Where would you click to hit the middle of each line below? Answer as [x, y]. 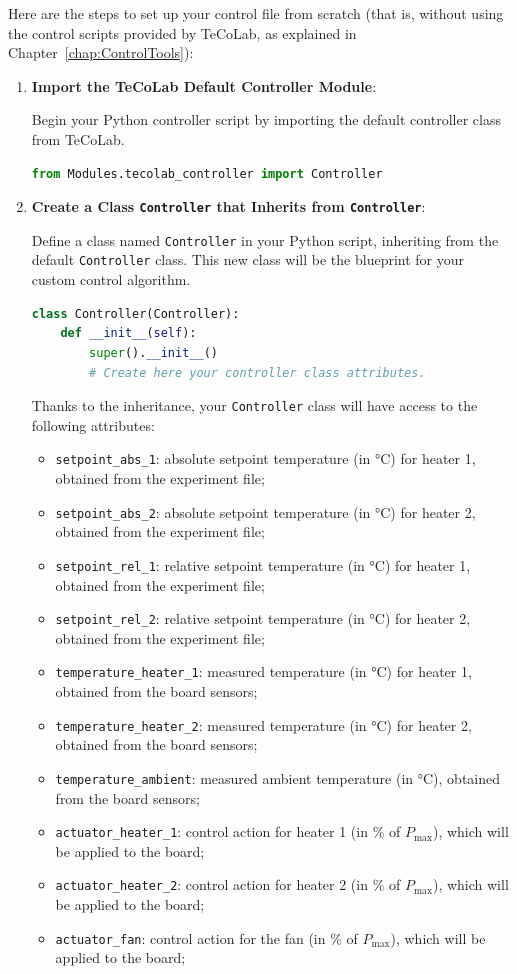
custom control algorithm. [111, 279]
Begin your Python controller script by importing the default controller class [266, 119]
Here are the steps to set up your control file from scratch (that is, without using [256, 13]
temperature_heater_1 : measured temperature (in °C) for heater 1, [263, 671]
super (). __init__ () [153, 352]
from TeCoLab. [78, 138]
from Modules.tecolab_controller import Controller [207, 173]
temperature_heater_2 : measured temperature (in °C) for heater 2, [263, 724]
